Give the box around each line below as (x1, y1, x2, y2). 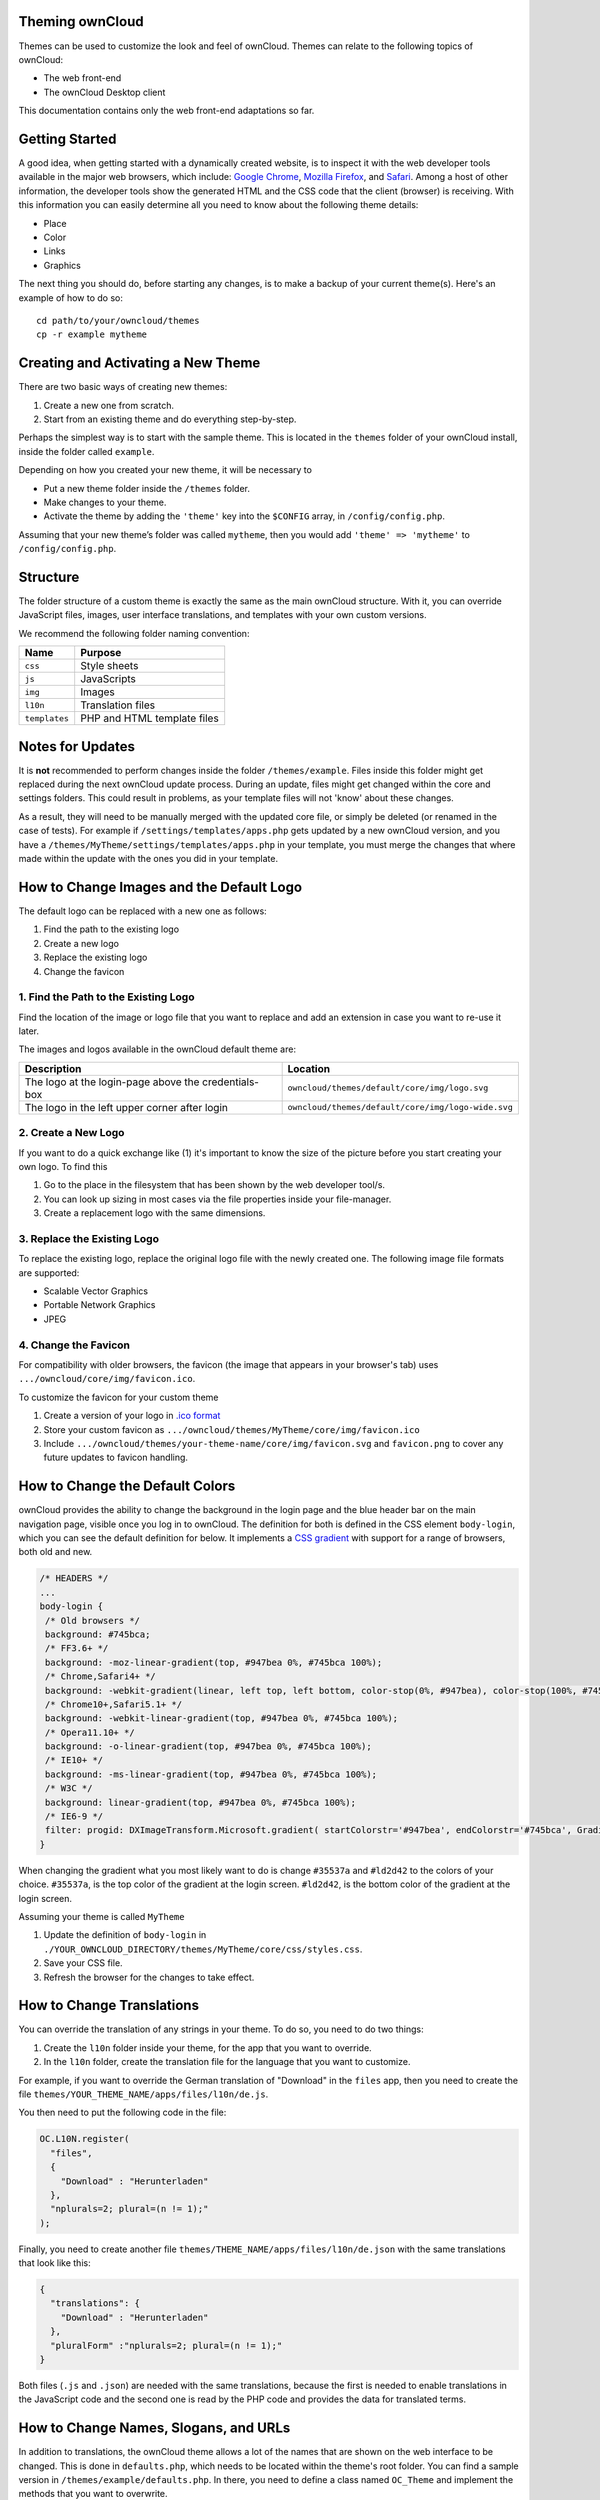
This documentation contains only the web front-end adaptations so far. (18, 105, 315, 117)
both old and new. (18, 1546, 93, 1558)
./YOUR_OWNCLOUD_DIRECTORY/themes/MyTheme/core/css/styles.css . (43, 1943, 363, 1955)
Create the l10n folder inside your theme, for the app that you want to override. (43, 2041, 372, 2054)
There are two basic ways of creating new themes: (18, 381, 228, 393)
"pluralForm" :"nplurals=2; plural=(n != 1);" (50, 2340, 283, 2351)
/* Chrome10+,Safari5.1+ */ (45, 1698, 183, 1710)
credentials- (201, 1075, 260, 1089)
